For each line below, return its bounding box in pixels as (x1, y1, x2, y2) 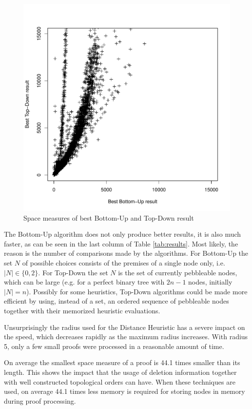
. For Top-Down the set (38, 267, 108, 277)
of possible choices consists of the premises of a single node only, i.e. (22, 257, 225, 267)
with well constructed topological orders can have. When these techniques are (4, 376, 235, 387)
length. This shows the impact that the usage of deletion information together (4, 367, 237, 377)
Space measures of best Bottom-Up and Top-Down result (23, 212, 194, 223)
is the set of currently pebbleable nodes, (118, 267, 237, 277)
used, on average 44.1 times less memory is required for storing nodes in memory (4, 386, 245, 396)
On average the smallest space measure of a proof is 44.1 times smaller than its (4, 357, 240, 368)
